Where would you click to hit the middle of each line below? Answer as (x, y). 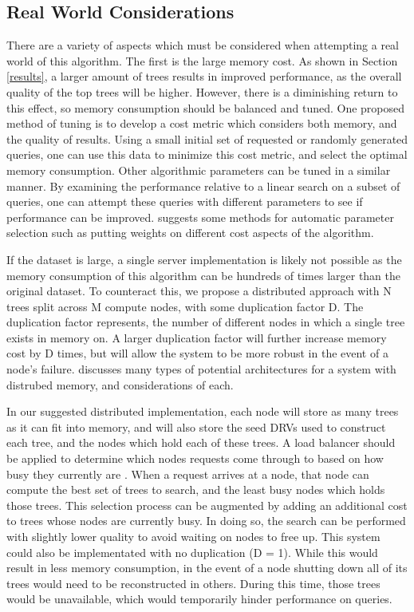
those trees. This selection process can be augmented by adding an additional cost (207, 505)
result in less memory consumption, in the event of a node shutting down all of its (207, 568)
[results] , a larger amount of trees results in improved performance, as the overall (204, 76)
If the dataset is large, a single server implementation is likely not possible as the (204, 259)
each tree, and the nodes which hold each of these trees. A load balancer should (201, 442)
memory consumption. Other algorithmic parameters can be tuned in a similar (199, 170)
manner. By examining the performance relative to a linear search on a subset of (203, 186)
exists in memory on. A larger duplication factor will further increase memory (197, 337)
